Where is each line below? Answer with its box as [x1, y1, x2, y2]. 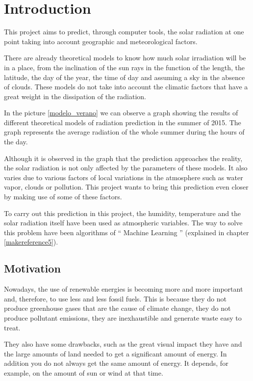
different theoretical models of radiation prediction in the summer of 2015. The [4, 117, 241, 127]
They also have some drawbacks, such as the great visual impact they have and [4, 339, 242, 349]
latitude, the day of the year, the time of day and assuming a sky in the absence [4, 72, 245, 82]
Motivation [4, 261, 61, 276]
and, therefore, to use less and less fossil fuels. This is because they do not [4, 293, 227, 303]
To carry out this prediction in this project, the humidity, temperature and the [4, 208, 241, 218]
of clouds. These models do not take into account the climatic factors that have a [4, 82, 248, 92]
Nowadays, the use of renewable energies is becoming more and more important [4, 284, 243, 294]
